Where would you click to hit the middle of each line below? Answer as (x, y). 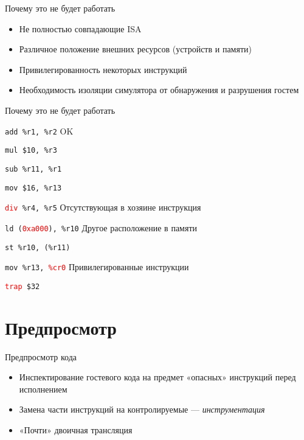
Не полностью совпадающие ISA (80, 28)
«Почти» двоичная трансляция (76, 429)
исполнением (43, 389)
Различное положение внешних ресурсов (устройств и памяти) (135, 49)
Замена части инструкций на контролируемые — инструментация (142, 409)
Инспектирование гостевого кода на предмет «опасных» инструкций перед (157, 377)
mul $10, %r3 (31, 151)
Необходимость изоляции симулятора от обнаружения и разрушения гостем (159, 90)
